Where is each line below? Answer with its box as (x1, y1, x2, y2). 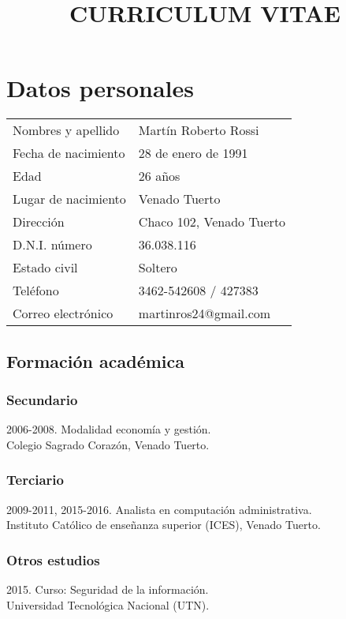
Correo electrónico (13, 304, 113, 323)
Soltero (138, 258, 177, 277)
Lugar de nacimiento (13, 189, 126, 208)
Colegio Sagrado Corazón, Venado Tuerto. (6, 436, 210, 452)
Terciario (6, 470, 64, 490)
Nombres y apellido (13, 121, 120, 140)
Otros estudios (6, 550, 100, 569)
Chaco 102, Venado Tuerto (138, 212, 286, 231)
